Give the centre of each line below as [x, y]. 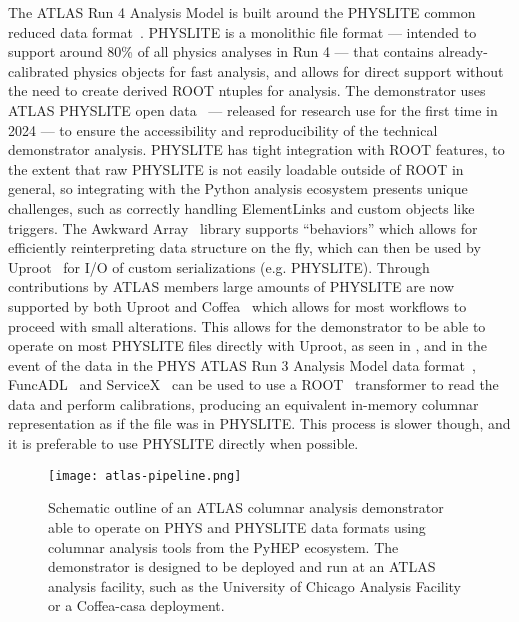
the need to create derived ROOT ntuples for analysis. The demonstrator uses [247, 90]
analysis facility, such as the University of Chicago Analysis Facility [254, 585]
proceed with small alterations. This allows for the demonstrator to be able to [247, 325]
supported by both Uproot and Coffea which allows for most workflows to [237, 305]
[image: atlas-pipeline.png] [145, 475]
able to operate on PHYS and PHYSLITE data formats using [237, 526]
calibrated [38, 70]
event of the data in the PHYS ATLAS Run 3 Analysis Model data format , [242, 364]
